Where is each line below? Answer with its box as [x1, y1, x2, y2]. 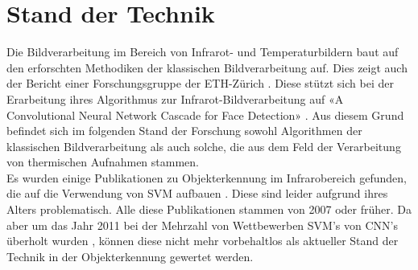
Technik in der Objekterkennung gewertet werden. [6, 247, 254, 264]
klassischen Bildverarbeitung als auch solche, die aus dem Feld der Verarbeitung [6, 137, 401, 154]
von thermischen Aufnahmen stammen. [6, 153, 199, 170]
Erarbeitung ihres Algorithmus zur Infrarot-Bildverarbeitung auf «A [6, 90, 344, 107]
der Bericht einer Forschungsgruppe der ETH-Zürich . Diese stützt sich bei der [6, 75, 394, 92]
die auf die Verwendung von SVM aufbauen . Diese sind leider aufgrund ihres [6, 185, 388, 202]
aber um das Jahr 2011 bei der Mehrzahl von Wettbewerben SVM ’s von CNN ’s [6, 216, 398, 233]
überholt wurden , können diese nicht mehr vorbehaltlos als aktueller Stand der [6, 232, 399, 249]
